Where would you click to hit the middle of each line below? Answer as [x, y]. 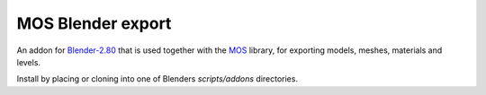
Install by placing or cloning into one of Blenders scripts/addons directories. [157, 79]
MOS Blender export [94, 23]
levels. [28, 62]
